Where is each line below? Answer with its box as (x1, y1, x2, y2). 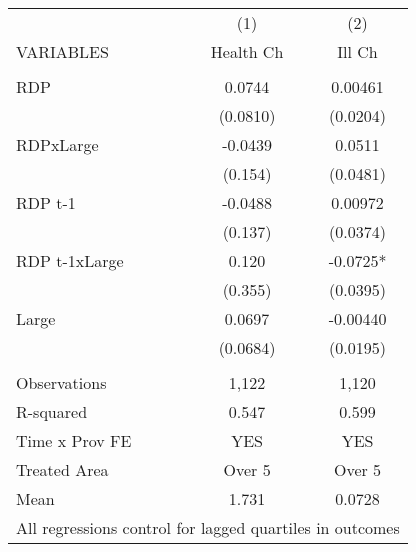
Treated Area (16, 458, 109, 481)
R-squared (16, 400, 88, 423)
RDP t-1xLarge (16, 249, 124, 272)
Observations (16, 371, 107, 394)
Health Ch (210, 40, 284, 63)
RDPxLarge (16, 133, 99, 156)
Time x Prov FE (16, 429, 132, 452)
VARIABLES (16, 40, 109, 63)
